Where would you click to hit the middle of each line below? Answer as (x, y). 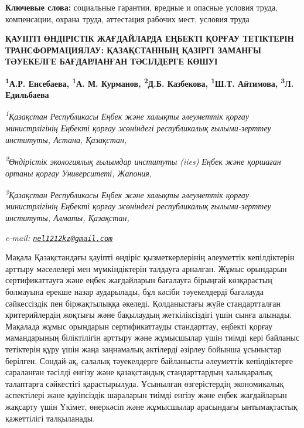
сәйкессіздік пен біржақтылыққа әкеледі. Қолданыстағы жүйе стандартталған (143, 303)
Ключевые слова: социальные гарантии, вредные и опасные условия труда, (141, 7)
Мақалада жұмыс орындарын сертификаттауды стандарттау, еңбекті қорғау (139, 326)
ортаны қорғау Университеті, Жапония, (79, 173)
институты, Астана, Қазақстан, (66, 139)
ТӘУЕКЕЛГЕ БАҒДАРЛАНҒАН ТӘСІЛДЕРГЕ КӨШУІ (112, 61)
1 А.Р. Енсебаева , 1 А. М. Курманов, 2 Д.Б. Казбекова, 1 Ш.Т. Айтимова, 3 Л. (150, 82)
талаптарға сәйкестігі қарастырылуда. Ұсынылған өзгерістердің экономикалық (145, 383)
